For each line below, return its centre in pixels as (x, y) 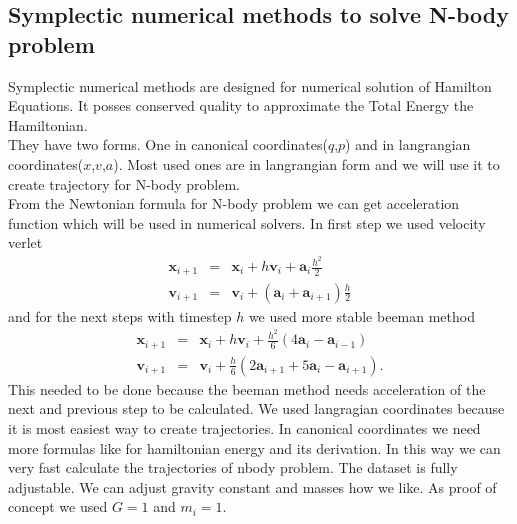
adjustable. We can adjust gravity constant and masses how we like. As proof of (252, 486)
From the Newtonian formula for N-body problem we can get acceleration (234, 203)
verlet (25, 242)
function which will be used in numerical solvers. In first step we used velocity (247, 222)
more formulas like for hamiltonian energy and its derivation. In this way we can (254, 447)
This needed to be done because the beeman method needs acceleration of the (247, 388)
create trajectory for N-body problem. (124, 183)
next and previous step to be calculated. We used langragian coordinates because (256, 408)
